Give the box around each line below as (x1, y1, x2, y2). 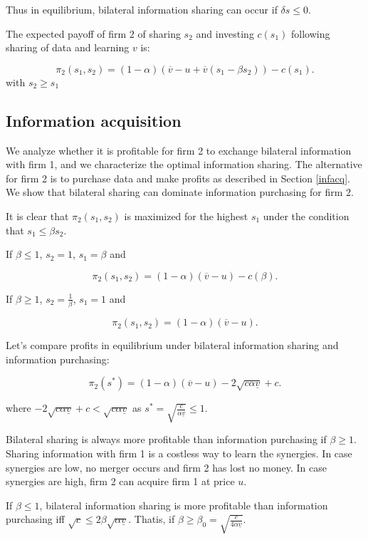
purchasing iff (6, 512, 65, 526)
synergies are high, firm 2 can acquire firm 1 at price (6, 474, 235, 489)
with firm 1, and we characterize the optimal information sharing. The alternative (6, 157, 362, 172)
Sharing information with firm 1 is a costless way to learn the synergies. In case (6, 446, 352, 461)
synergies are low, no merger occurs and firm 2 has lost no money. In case (6, 459, 327, 474)
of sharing (137, 26, 181, 41)
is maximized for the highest (124, 208, 248, 223)
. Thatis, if (128, 512, 175, 526)
